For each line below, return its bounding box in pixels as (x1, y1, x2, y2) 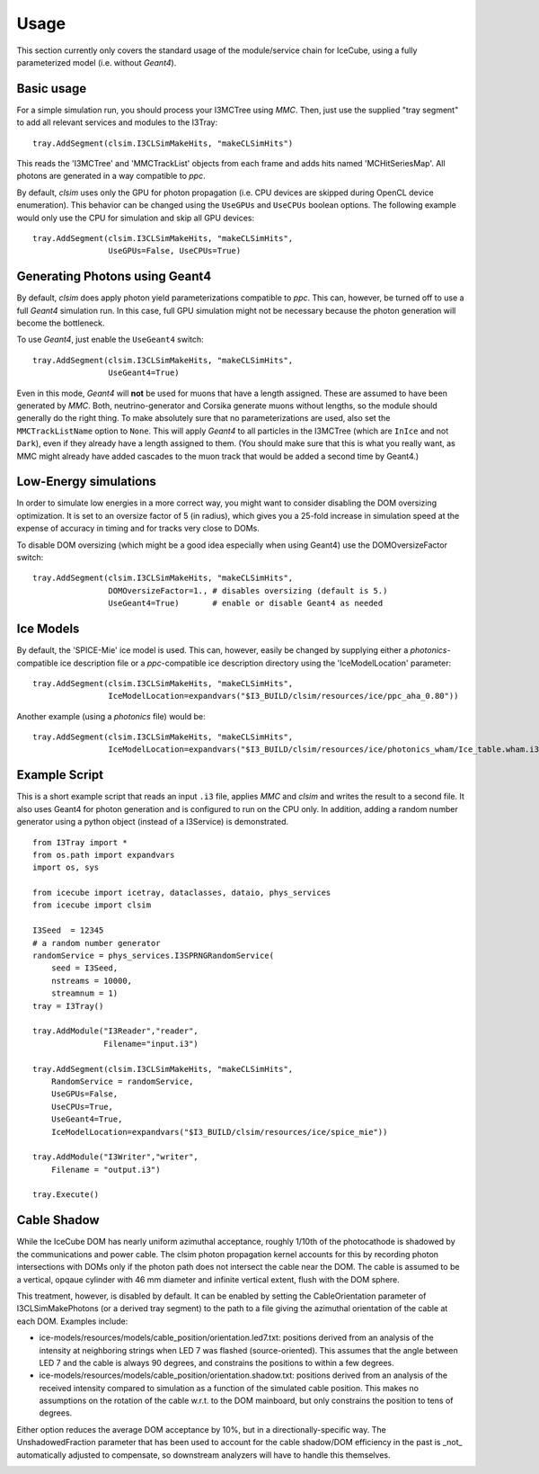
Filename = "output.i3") (50, 1165, 161, 1175)
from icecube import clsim (32, 900, 152, 910)
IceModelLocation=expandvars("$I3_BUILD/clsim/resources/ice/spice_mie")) (50, 1127, 388, 1137)
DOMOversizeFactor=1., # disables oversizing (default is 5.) (108, 585, 388, 595)
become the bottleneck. (16, 317, 105, 328)
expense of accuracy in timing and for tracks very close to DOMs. (16, 523, 261, 534)
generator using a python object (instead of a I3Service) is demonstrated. (16, 817, 289, 827)
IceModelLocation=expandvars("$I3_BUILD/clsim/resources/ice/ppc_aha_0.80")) (108, 691, 459, 701)
